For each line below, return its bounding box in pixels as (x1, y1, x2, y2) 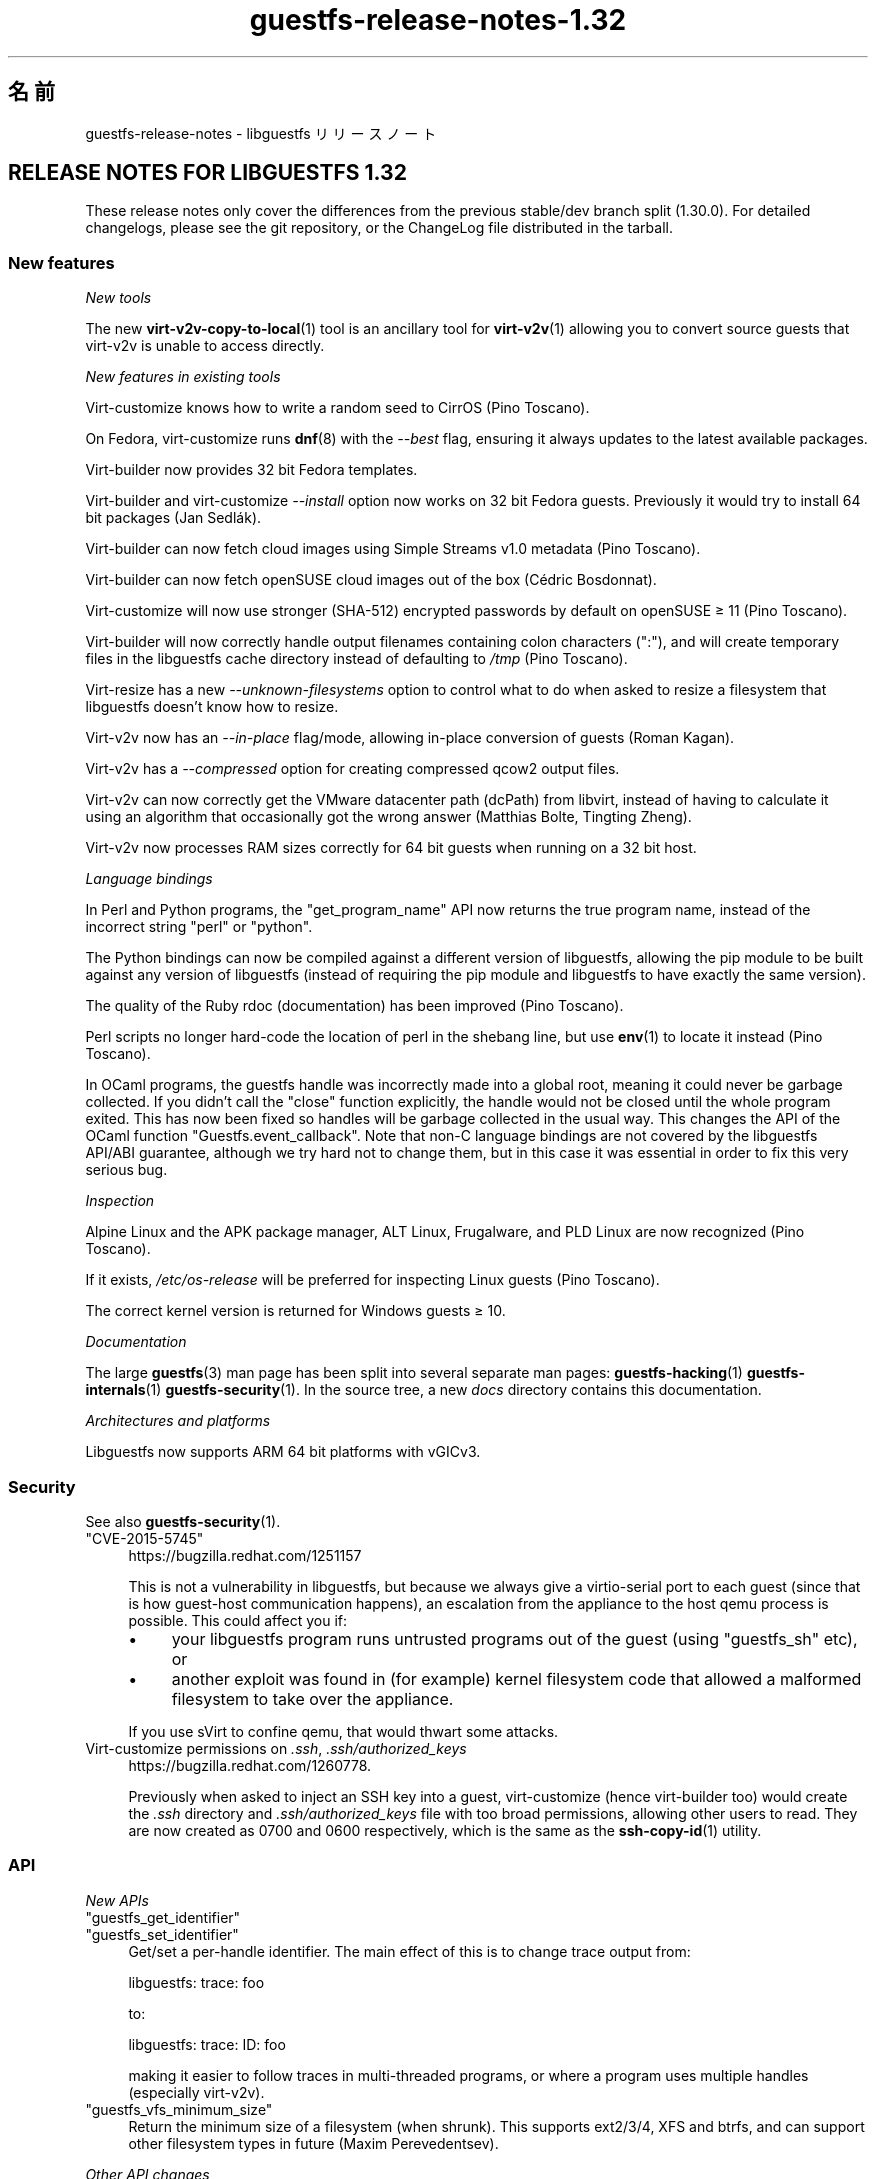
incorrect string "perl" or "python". (85, 918, 313, 936)
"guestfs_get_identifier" (85, 1908, 241, 1926)
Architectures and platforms (85, 1412, 271, 1430)
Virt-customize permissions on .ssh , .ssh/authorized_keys (85, 1739, 467, 1757)
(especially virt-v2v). (128, 2083, 265, 2101)
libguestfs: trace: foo (128, 1973, 265, 1991)
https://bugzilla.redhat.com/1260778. (128, 1756, 372, 1774)
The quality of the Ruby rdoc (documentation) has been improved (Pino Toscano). (85, 997, 624, 1015)
